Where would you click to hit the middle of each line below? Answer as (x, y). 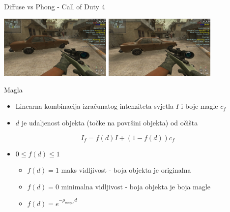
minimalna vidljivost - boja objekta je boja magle (136, 186)
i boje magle (200, 106)
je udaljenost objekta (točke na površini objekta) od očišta (110, 123)
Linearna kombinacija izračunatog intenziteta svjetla (94, 106)
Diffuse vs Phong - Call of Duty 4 (55, 6)
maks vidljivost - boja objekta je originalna (126, 170)
